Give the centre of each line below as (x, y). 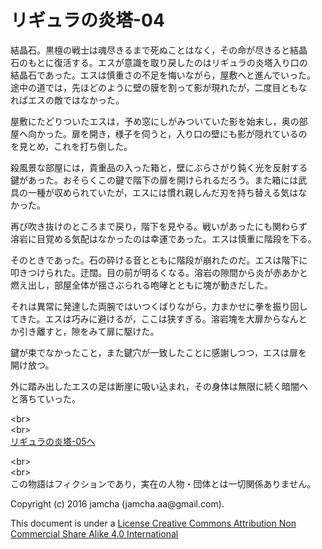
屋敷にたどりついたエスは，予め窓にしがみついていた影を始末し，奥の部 (159, 121)
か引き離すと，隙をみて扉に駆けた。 (85, 331)
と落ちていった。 (45, 398)
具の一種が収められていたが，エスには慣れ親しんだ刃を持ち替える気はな (159, 192)
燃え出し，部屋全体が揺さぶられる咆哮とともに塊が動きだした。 (141, 285)
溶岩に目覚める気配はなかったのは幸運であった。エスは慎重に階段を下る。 (163, 238)
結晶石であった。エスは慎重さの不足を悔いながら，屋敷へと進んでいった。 (163, 75)
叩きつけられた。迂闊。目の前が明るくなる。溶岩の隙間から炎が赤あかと (159, 272)
